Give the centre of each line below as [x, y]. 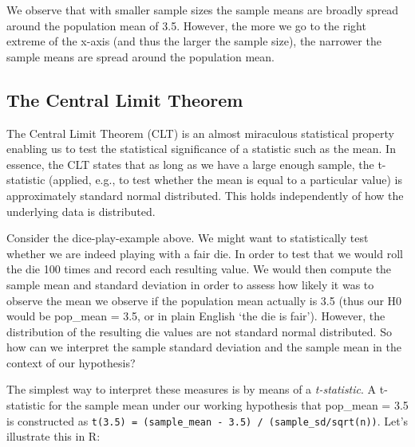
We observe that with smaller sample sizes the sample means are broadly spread [203, 10]
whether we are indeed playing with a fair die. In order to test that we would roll [205, 253]
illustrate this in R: [53, 436]
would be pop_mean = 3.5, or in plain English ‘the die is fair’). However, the [196, 316]
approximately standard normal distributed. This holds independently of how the [205, 195]
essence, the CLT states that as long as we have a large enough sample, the [190, 164]
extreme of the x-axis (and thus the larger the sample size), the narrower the [194, 41]
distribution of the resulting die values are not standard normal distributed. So [199, 331]
